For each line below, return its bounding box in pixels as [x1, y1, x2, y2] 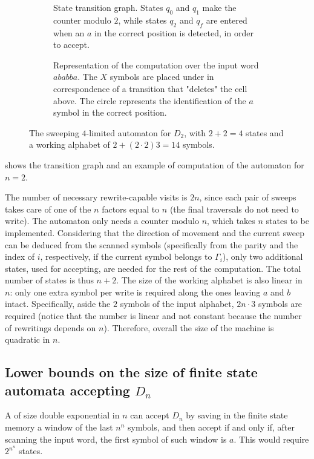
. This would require [234, 432, 309, 445]
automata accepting [5, 380, 130, 399]
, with [184, 126, 206, 139]
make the [202, 1, 237, 13]
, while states [118, 13, 167, 26]
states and [246, 126, 284, 139]
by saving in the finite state [186, 409, 288, 421]
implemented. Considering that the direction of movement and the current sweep [5, 226, 304, 239]
